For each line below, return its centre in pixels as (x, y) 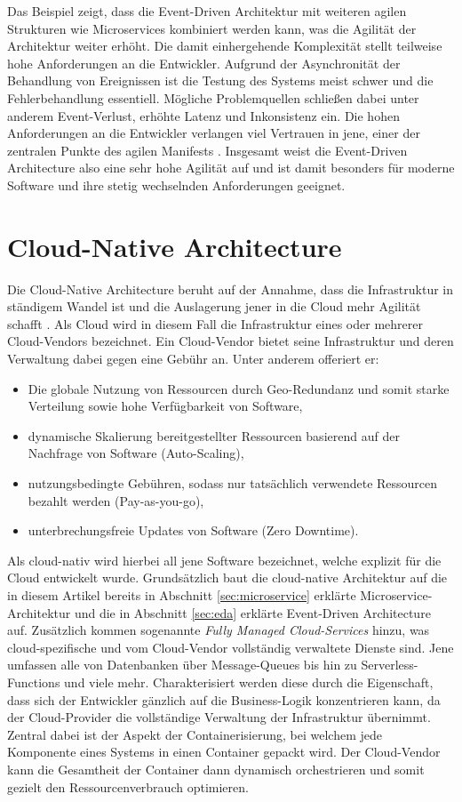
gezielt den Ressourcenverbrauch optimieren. (128, 786)
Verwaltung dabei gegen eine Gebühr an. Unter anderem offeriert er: (193, 359)
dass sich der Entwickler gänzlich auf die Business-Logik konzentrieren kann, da (224, 699)
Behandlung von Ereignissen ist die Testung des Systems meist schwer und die (220, 80)
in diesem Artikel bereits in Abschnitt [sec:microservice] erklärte (182, 594)
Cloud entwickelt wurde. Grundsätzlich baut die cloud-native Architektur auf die (227, 577)
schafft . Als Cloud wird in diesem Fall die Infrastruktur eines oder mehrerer (215, 323)
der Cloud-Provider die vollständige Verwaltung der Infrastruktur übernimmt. (219, 717)
